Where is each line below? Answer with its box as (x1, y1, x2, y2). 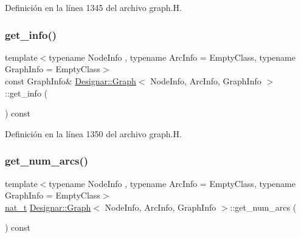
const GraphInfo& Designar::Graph (5, 75, 136, 87)
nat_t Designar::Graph (5, 200, 91, 213)
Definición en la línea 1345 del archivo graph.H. (5, 1, 182, 13)
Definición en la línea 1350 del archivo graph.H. (5, 127, 182, 140)
